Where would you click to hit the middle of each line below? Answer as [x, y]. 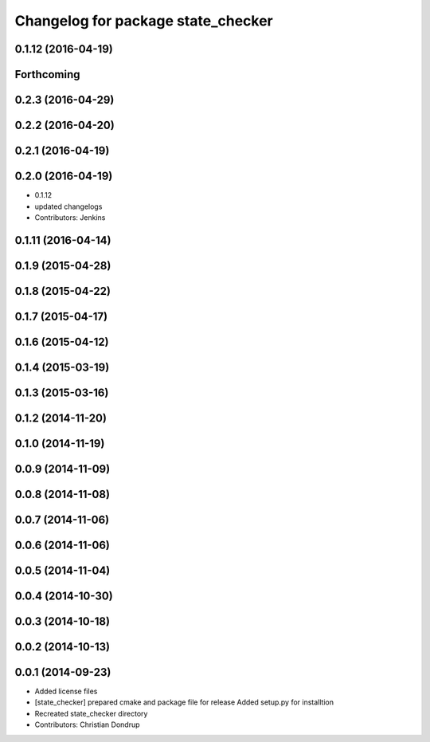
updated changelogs [68, 206]
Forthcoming [47, 75]
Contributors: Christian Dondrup [87, 724]
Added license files [66, 691]
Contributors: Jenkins [70, 217]
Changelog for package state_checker [144, 21]
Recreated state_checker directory [91, 713]
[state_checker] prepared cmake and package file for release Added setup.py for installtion [184, 702]
